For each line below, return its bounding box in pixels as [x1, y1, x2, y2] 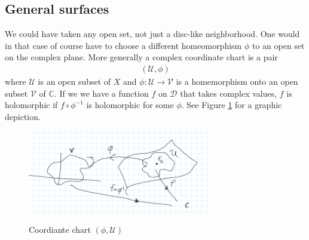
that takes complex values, [180, 87, 277, 99]
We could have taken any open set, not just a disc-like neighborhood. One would [5, 27, 300, 40]
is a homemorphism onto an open [176, 75, 298, 88]
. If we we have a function [54, 87, 149, 99]
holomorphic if [5, 99, 58, 111]
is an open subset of [38, 75, 111, 88]
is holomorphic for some [86, 99, 174, 111]
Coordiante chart [29, 223, 91, 235]
